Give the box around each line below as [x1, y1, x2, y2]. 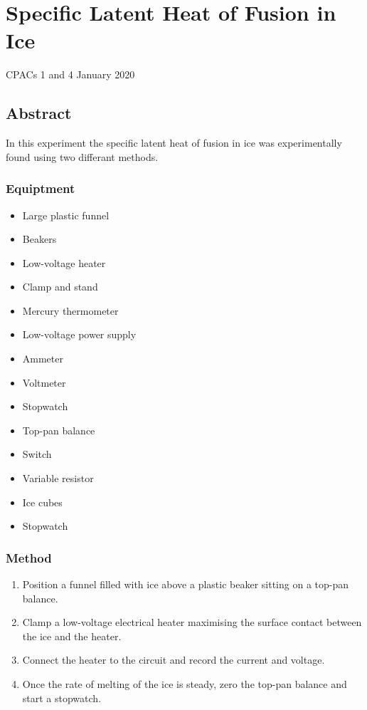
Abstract [6, 102, 72, 124]
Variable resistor [22, 471, 94, 486]
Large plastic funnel [22, 207, 110, 222]
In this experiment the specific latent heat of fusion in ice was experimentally [6, 135, 342, 150]
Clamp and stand [22, 279, 98, 294]
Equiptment [6, 179, 75, 197]
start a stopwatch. [22, 690, 102, 705]
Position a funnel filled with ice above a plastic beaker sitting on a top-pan [22, 577, 349, 592]
